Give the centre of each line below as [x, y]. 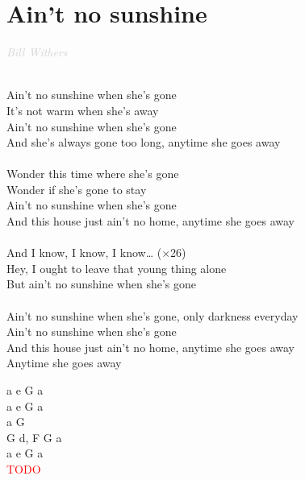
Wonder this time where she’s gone [93, 174]
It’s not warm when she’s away [83, 110]
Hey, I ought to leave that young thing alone [117, 268]
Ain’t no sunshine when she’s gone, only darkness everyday [152, 315]
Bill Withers [37, 52]
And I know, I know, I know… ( [84, 252]
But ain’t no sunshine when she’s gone [102, 284]
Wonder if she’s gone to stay [77, 189]
